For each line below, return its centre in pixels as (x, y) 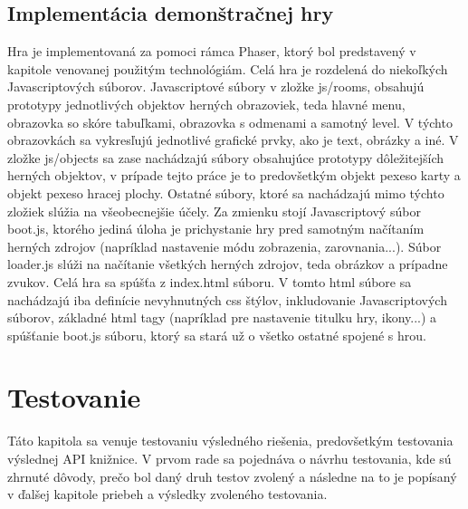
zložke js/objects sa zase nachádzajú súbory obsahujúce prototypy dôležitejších (226, 157)
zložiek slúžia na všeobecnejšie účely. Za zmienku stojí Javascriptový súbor (214, 211)
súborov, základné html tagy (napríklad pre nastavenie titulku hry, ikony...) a (222, 317)
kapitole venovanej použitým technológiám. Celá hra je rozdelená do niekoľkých (228, 68)
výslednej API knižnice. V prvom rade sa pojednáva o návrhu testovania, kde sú (229, 459)
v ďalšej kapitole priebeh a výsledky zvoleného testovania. (167, 494)
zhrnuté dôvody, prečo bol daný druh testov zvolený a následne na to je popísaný (232, 476)
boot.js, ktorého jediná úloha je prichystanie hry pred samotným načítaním (216, 229)
